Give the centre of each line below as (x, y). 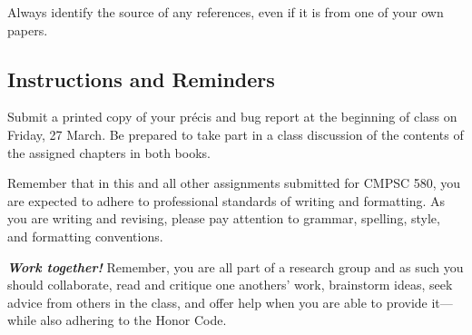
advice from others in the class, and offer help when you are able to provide (217, 302)
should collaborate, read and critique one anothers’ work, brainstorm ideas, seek (230, 285)
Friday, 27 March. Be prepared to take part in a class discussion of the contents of (236, 134)
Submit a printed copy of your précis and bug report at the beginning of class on (232, 117)
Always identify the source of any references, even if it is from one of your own (226, 12)
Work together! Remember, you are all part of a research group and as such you (236, 266)
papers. (28, 30)
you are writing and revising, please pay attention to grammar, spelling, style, (224, 218)
